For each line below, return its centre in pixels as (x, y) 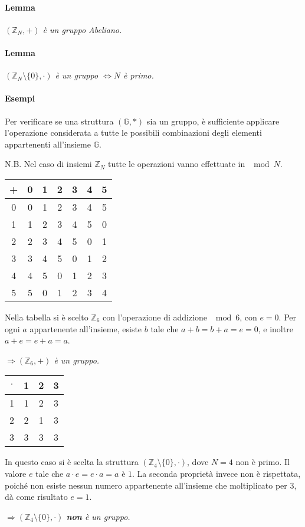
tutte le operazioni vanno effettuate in (177, 164)
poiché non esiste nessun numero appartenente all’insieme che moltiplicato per (146, 485)
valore (16, 473)
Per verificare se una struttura (59, 121)
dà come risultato (36, 497)
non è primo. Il (263, 462)
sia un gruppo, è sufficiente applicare (213, 121)
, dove (198, 462)
